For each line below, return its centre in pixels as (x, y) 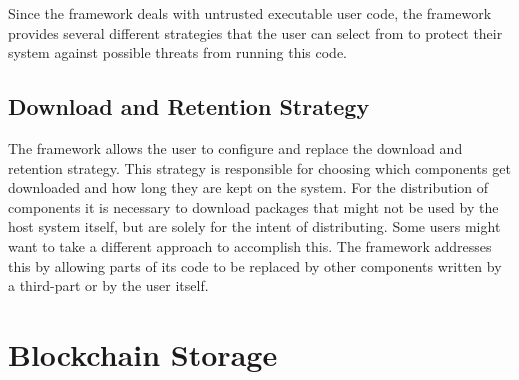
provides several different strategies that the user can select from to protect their (255, 32)
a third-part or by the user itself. (108, 285)
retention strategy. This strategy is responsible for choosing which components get (259, 167)
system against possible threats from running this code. (177, 52)
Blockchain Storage (143, 353)
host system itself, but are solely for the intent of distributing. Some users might (254, 226)
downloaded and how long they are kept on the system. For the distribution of (248, 187)
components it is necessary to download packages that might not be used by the (253, 206)
